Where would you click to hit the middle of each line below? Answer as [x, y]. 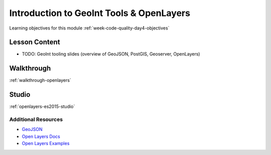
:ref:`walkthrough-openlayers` [40, 80]
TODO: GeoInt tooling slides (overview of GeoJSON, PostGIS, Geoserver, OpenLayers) [111, 54]
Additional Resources [36, 119]
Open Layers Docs [41, 136]
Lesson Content [35, 42]
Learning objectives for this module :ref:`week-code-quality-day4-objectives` [89, 28]
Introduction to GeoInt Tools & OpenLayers [100, 13]
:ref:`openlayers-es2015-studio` [42, 106]
